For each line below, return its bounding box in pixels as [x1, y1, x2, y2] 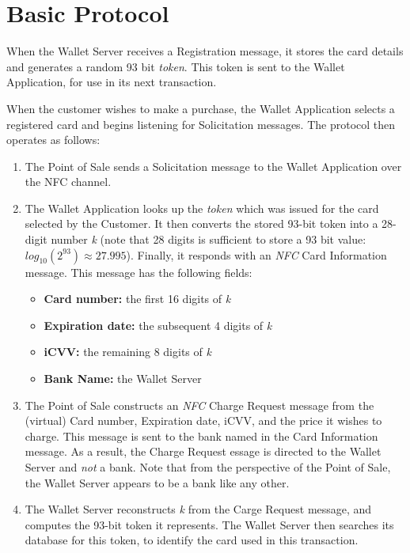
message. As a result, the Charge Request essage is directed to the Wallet [25, 443, 382, 460]
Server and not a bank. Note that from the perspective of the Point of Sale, [25, 459, 391, 475]
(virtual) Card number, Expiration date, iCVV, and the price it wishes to [25, 412, 382, 429]
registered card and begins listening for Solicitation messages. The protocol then [6, 116, 396, 132]
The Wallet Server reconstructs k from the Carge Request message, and [25, 501, 372, 517]
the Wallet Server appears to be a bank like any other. [25, 474, 290, 491]
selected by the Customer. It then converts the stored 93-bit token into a [25, 215, 378, 232]
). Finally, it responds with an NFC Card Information [126, 246, 387, 263]
